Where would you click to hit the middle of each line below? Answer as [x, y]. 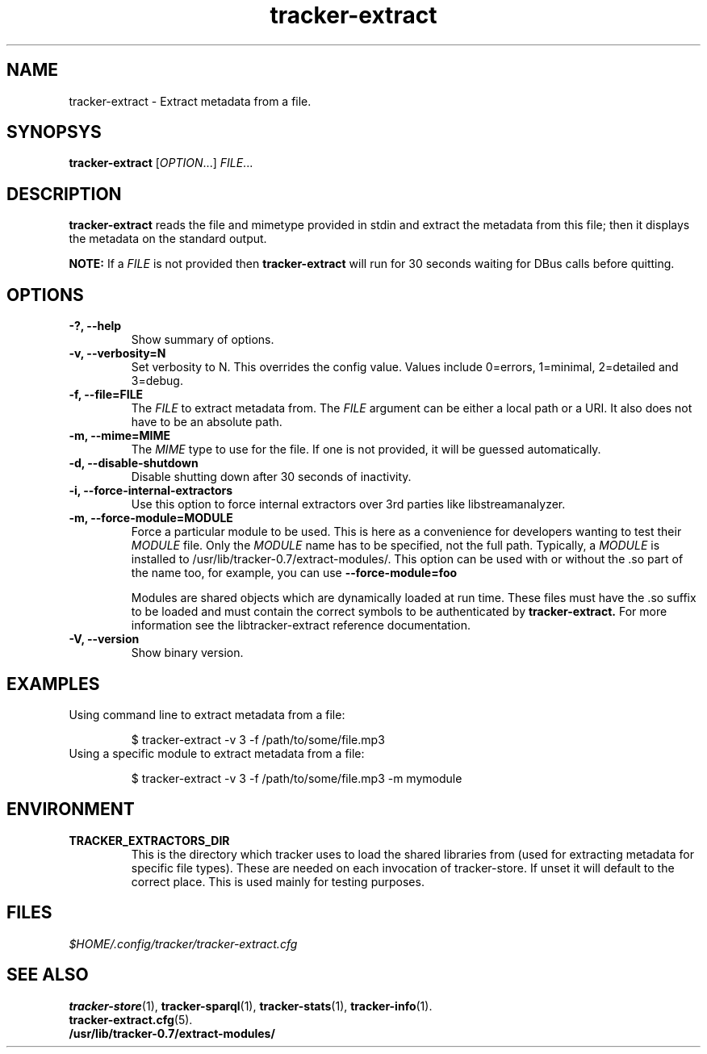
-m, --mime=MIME [120, 436]
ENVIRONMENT [71, 809]
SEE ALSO [48, 975]
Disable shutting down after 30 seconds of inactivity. [271, 477]
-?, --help [95, 326]
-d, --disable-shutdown [134, 463]
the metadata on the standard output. [168, 239]
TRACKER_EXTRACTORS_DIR [149, 840]
